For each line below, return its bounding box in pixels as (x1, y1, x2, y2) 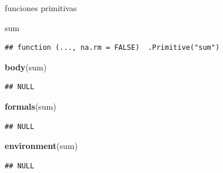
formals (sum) (5, 100, 56, 112)
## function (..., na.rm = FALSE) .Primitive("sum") (5, 43, 220, 52)
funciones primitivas (5, 2, 77, 13)
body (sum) (5, 60, 47, 73)
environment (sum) (5, 140, 78, 152)
